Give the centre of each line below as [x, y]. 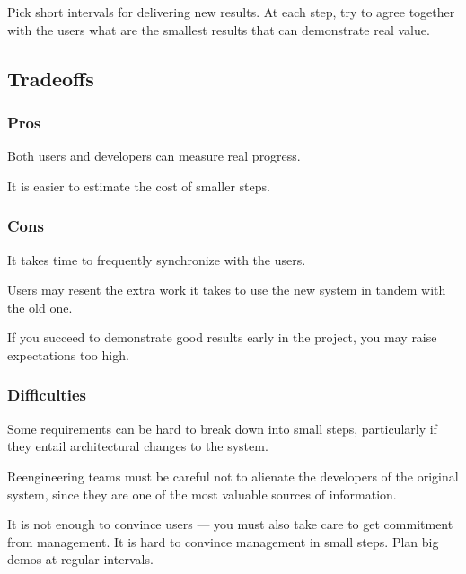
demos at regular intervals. [80, 559]
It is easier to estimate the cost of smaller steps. [139, 185]
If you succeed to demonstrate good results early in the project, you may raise [222, 337]
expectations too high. [68, 354]
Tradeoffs [51, 78]
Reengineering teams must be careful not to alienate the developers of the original [233, 476]
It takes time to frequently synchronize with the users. [157, 259]
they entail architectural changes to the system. [138, 446]
